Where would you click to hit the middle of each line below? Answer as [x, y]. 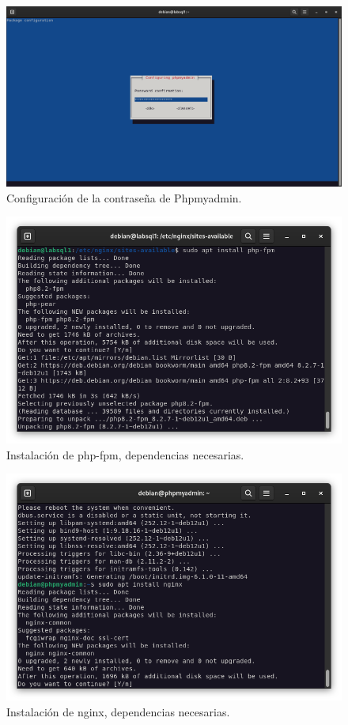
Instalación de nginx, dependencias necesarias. [118, 711]
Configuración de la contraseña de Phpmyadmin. [124, 197]
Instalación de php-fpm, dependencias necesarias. [125, 454]
